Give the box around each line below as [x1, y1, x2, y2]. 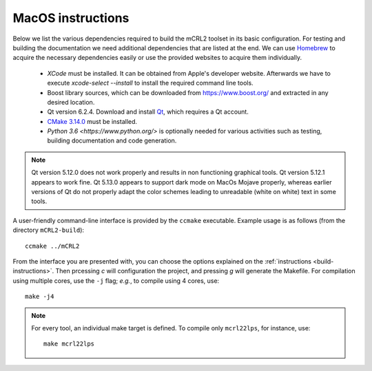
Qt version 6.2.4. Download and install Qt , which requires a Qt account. [47, 107, 249, 116]
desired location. [47, 98, 95, 106]
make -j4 [25, 293, 54, 301]
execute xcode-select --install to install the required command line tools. [47, 79, 254, 87]
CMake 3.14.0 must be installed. [47, 117, 138, 125]
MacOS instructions [12, 10, 130, 25]
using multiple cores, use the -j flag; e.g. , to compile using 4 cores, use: [12, 276, 220, 285]
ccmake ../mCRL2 [25, 242, 80, 250]
